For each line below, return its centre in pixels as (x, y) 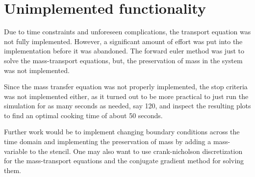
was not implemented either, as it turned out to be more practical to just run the (126, 96)
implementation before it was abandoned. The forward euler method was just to (124, 51)
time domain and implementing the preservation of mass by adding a (108, 141)
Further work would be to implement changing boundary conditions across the (122, 132)
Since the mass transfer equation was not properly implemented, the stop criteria (126, 87)
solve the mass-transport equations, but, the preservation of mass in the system (123, 60)
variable (16, 151)
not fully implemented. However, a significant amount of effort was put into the (123, 41)
